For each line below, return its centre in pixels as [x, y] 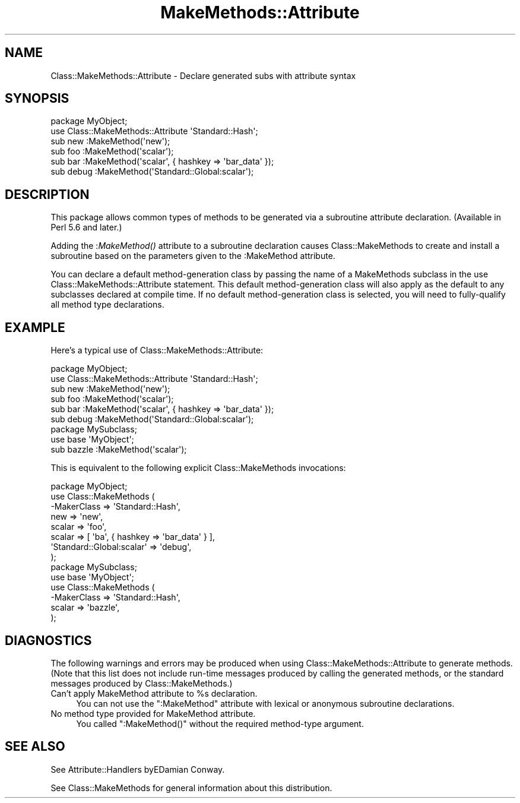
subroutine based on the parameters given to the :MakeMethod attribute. [193, 256]
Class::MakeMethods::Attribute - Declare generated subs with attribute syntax [203, 75]
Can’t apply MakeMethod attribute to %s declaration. [154, 693]
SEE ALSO [35, 747]
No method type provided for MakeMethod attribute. [153, 713]
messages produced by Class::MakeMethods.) [142, 683]
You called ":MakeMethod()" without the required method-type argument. [220, 723]
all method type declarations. [107, 305]
